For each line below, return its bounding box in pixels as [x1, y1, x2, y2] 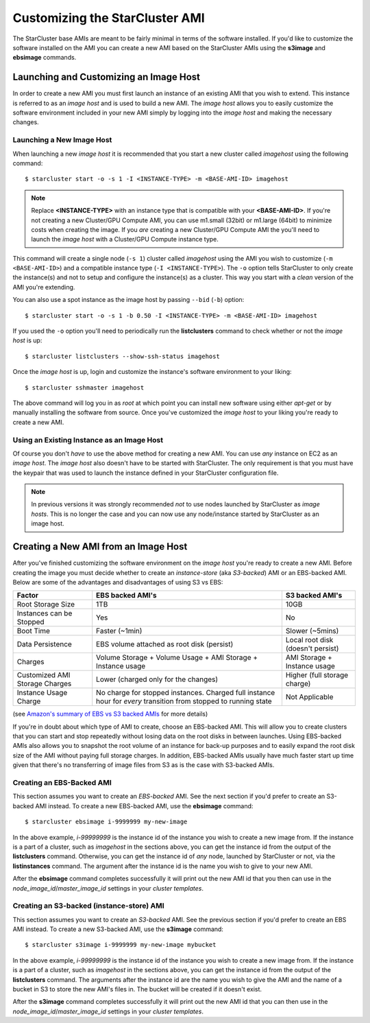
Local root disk [285, 635, 334, 645]
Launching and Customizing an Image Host [12, 71, 201, 83]
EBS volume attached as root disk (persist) [96, 639, 234, 649]
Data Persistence [16, 639, 72, 649]
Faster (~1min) [96, 626, 143, 636]
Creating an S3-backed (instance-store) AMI [12, 901, 164, 910]
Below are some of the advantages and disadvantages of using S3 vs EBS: [12, 578, 223, 586]
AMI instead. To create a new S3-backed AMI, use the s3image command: [12, 925, 224, 933]
